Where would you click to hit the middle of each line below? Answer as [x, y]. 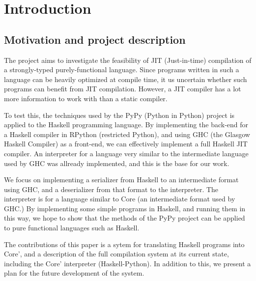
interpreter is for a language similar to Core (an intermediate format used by [120, 199]
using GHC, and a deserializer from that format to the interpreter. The [111, 189]
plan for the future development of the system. [74, 273]
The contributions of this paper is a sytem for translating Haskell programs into [124, 244]
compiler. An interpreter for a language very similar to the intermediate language [126, 153]
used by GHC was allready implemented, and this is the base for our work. [117, 163]
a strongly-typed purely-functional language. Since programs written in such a [122, 70]
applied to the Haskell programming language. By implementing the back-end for [126, 125]
